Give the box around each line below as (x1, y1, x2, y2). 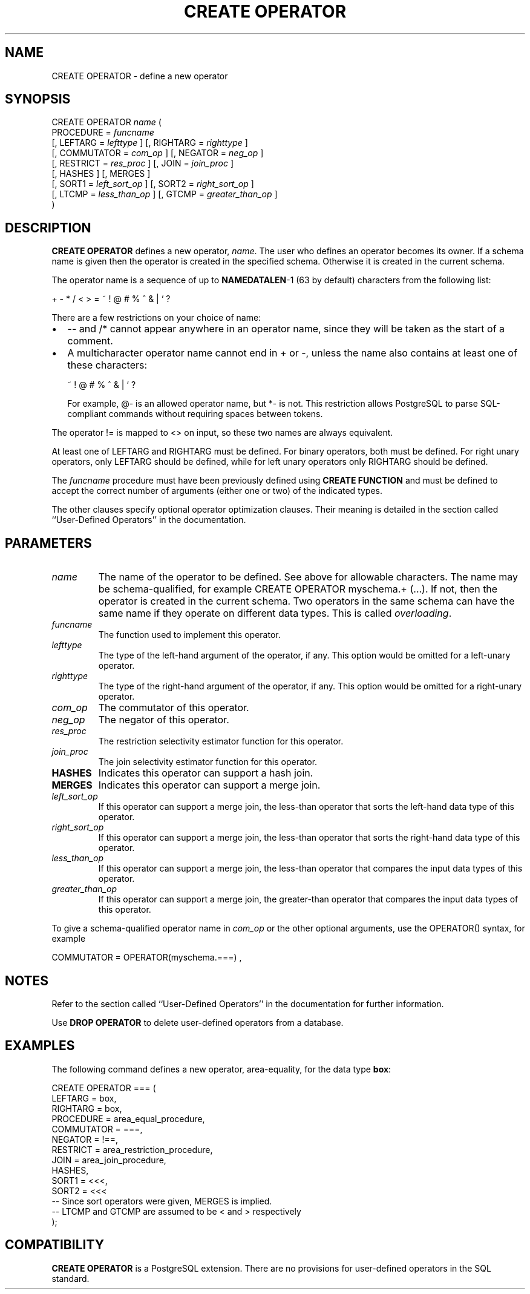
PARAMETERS (5, 535, 92, 551)
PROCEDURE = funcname (51, 127, 154, 138)
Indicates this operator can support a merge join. (98, 779, 321, 792)
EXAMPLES (5, 1038, 75, 1054)
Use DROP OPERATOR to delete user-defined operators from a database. (51, 1017, 344, 1028)
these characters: (67, 359, 148, 372)
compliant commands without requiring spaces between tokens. (67, 409, 323, 419)
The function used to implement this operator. (98, 629, 281, 640)
